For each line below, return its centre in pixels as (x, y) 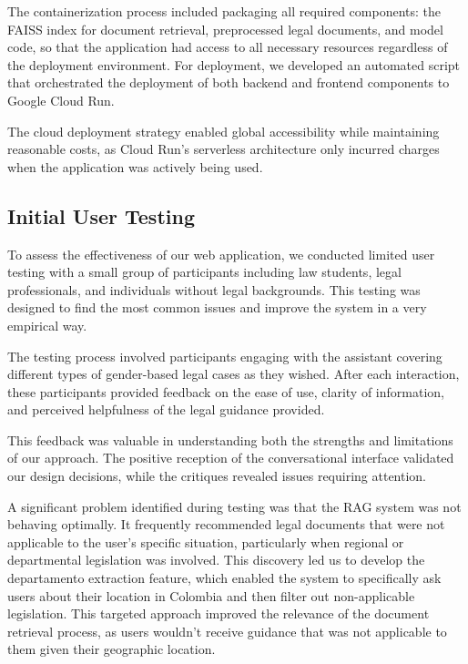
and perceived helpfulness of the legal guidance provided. (166, 409)
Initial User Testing (101, 215)
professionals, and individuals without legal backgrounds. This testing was (214, 289)
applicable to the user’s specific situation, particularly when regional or (206, 541)
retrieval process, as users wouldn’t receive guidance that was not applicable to (227, 631)
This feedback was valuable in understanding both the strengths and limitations (230, 439)
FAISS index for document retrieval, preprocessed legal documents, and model (225, 29)
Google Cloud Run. (61, 100)
